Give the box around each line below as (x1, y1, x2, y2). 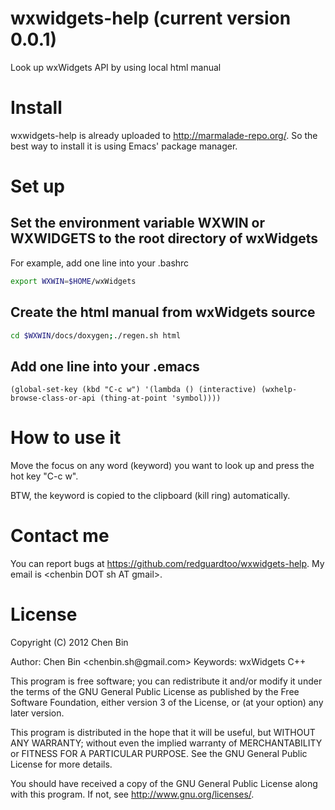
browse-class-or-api (10, 393, 97, 404)
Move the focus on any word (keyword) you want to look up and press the (10, 460, 315, 472)
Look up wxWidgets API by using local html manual (10, 61, 222, 73)
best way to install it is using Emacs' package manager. (10, 140, 238, 152)
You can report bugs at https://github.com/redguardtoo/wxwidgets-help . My (10, 558, 325, 570)
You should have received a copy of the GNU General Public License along (10, 778, 318, 790)
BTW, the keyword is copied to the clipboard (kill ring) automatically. (10, 490, 291, 502)
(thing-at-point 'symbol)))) (99, 393, 222, 404)
